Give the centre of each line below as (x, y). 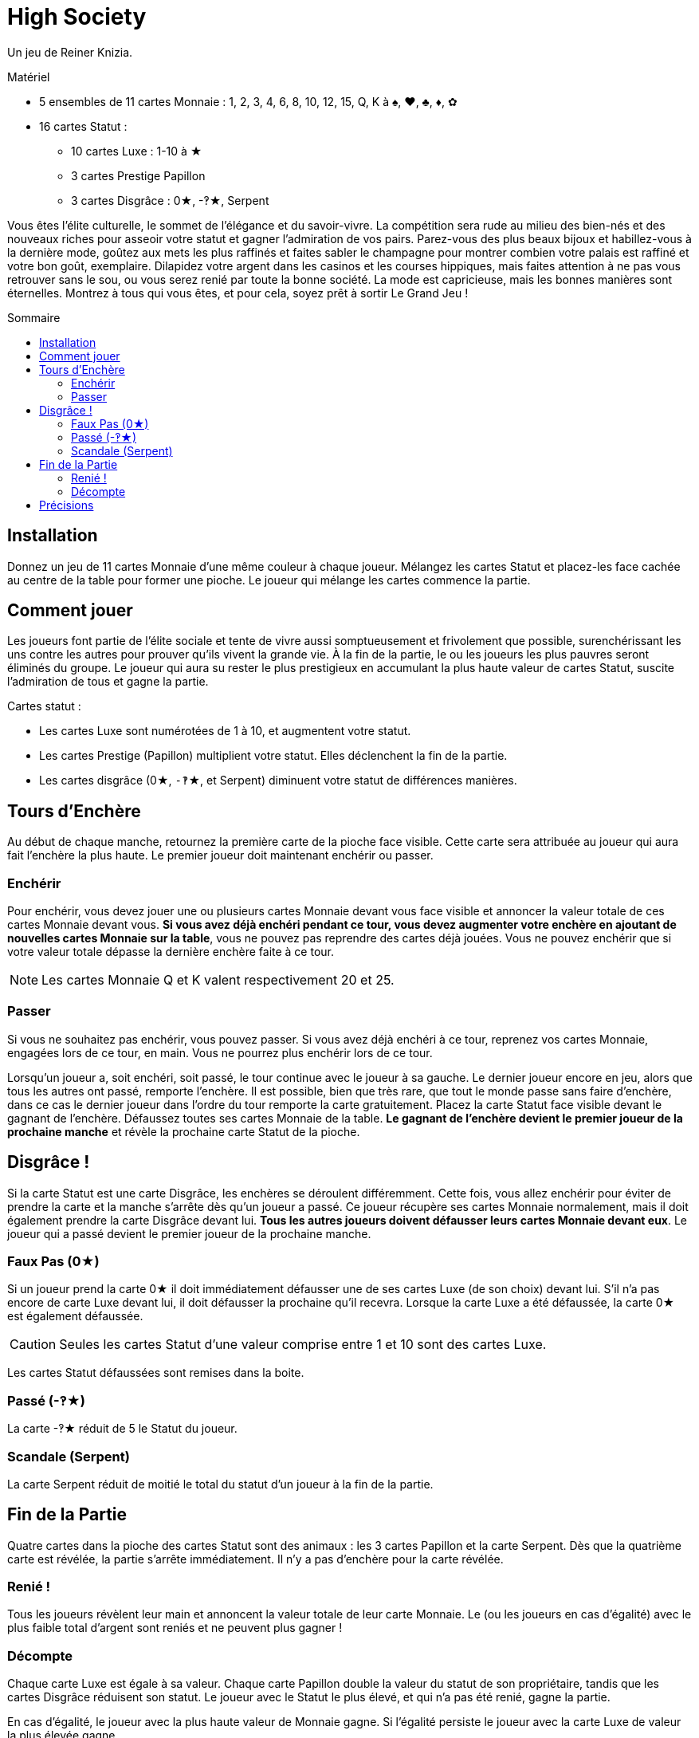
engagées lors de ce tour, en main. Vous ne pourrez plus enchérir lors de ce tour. (220, 1052)
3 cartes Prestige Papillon (138, 175)
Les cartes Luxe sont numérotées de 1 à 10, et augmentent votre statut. (225, 731)
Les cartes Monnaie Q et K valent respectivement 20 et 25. (218, 980)
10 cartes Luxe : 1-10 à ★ (137, 151)
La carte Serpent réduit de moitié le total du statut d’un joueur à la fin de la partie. (220, 1484)
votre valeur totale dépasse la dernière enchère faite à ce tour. (171, 952)
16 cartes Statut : (83, 126)
